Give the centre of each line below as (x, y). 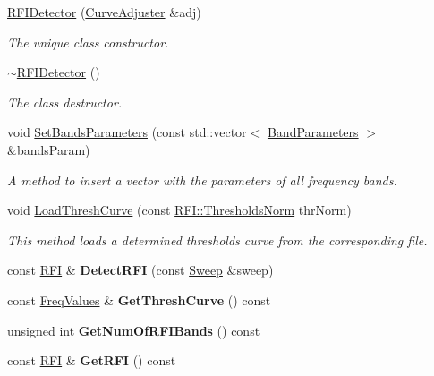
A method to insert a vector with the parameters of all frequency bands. (202, 179)
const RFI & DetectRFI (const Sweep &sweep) (140, 270)
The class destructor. (65, 102)
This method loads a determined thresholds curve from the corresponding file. (217, 239)
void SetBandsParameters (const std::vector (127, 132)
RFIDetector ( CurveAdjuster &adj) (104, 12)
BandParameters (313, 132)
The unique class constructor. (88, 42)
